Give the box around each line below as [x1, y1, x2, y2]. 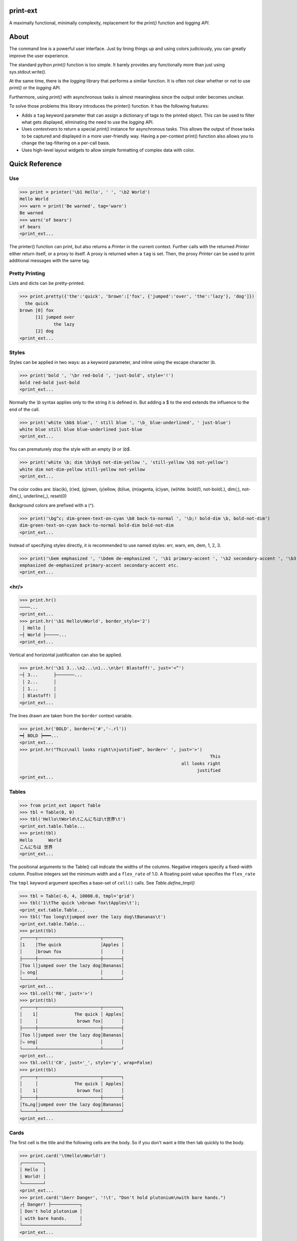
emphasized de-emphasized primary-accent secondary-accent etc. [19, 562, 179, 568]
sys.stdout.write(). [9, 69, 47, 74]
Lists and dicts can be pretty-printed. [9, 280, 85, 286]
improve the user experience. [9, 53, 69, 59]
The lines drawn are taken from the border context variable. [9, 712, 133, 718]
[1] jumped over [35, 314, 75, 320]
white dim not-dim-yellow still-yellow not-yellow [19, 467, 146, 472]
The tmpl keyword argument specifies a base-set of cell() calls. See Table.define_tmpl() [9, 880, 195, 886]
